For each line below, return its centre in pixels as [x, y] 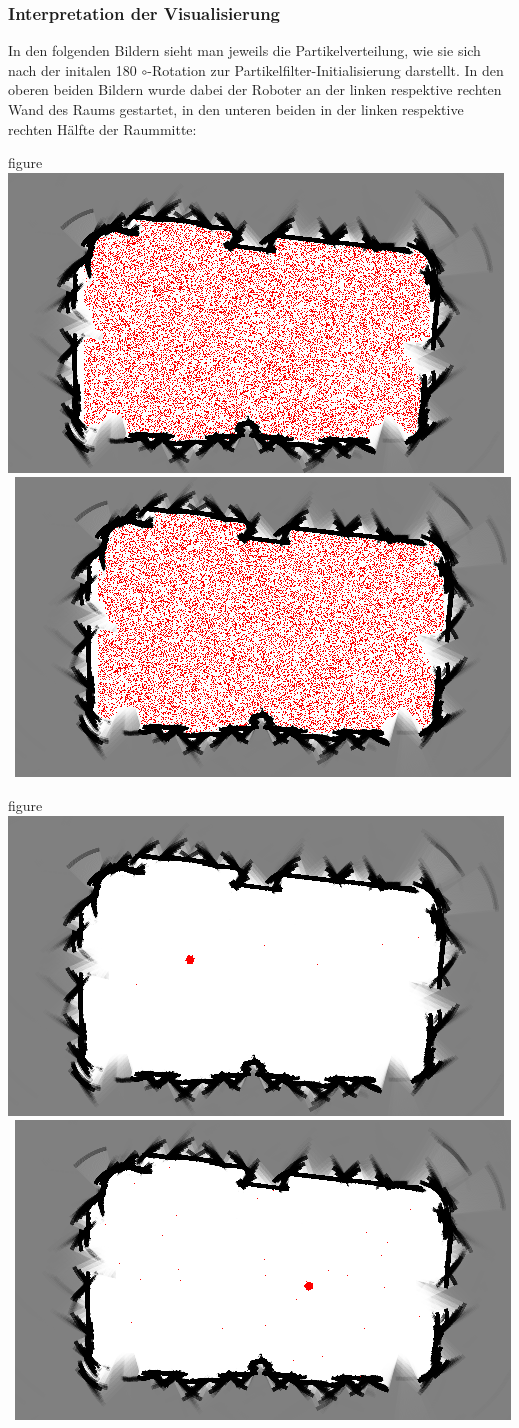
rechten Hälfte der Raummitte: [102, 128]
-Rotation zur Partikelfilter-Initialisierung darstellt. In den [325, 69]
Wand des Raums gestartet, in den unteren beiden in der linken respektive [236, 109]
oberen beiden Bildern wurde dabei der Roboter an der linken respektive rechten [255, 89]
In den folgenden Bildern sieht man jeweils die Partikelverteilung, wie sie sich [244, 50]
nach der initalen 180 [72, 69]
